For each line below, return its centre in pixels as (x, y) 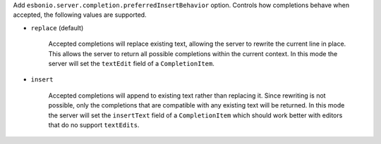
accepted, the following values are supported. (80, 15)
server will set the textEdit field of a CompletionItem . (131, 63)
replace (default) (57, 27)
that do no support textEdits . (94, 125)
